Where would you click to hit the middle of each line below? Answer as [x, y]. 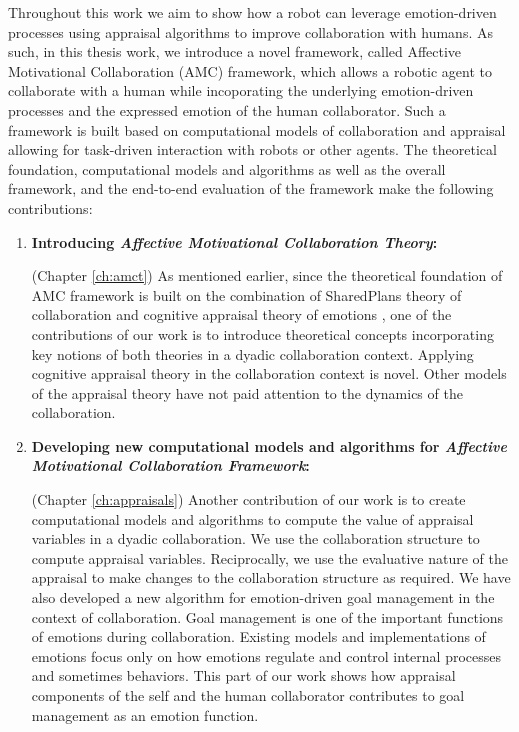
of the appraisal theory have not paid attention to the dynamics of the [247, 392]
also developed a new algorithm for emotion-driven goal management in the [263, 597]
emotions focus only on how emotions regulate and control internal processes [266, 655]
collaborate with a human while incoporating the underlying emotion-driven [241, 90]
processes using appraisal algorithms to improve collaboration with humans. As [250, 31]
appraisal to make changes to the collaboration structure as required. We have [271, 577]
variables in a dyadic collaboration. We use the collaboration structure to [255, 538]
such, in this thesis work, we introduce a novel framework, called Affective [235, 51]
